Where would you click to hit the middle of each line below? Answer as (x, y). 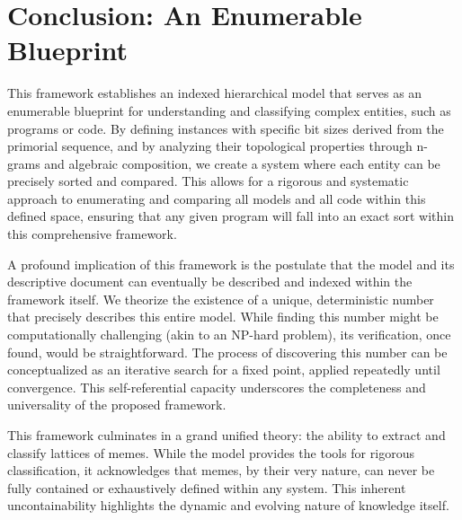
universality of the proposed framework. (117, 405)
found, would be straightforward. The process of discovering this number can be (227, 352)
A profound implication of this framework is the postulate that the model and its (231, 264)
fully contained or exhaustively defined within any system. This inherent (207, 487)
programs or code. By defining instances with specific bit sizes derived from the (226, 128)
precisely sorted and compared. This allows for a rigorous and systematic (208, 181)
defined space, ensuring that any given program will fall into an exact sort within (231, 216)
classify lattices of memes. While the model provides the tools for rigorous (211, 452)
